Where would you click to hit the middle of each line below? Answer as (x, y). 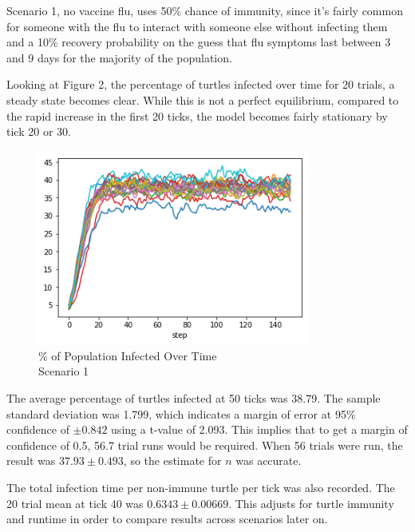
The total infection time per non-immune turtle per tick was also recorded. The (201, 488)
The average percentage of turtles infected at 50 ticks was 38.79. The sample (194, 398)
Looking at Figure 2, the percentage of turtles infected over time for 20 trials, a (201, 84)
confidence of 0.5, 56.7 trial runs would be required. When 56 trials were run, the (205, 445)
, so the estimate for (172, 461)
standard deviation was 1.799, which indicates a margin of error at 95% (181, 413)
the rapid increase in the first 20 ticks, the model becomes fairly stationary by (197, 115)
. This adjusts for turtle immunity (311, 503)
